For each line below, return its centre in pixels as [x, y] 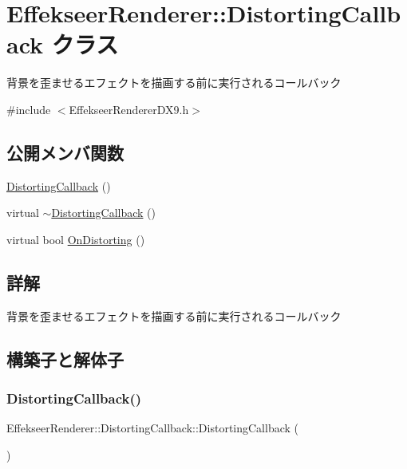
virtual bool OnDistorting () [76, 239]
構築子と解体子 [65, 359]
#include [29, 109]
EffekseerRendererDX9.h [129, 109]
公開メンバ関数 [65, 152]
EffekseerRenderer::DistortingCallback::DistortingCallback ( [153, 428]
